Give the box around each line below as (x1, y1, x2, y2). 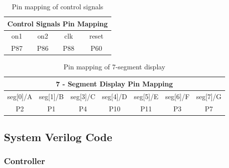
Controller (4, 155, 45, 167)
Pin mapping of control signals (12, 1, 104, 11)
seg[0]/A (7, 91, 33, 101)
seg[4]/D (102, 91, 127, 101)
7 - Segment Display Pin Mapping (56, 78, 173, 88)
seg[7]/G (196, 91, 222, 101)
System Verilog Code (4, 129, 112, 145)
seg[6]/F (165, 91, 190, 101)
